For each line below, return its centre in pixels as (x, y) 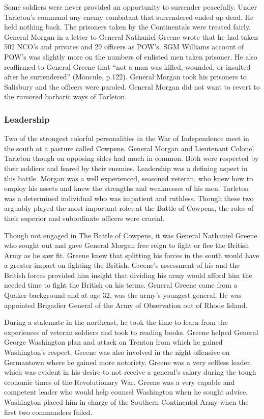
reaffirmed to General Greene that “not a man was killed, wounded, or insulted (127, 66)
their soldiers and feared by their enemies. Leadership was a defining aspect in (126, 168)
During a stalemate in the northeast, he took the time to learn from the (116, 322)
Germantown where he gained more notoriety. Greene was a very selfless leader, (128, 362)
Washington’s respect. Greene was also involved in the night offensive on (117, 352)
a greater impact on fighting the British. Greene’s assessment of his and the (122, 265)
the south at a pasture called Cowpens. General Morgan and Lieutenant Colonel (129, 148)
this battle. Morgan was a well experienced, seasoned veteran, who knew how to (129, 178)
